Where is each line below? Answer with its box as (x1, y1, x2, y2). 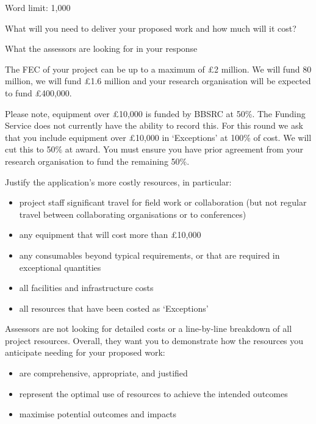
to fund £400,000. (5, 86, 72, 99)
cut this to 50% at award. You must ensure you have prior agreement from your (5, 143, 303, 156)
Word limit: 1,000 (5, 1, 71, 13)
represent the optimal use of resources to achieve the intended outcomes (19, 387, 288, 400)
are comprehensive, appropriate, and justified (19, 367, 188, 379)
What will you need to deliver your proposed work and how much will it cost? (5, 21, 296, 34)
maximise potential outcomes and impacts (19, 408, 177, 420)
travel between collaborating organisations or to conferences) (19, 207, 246, 220)
